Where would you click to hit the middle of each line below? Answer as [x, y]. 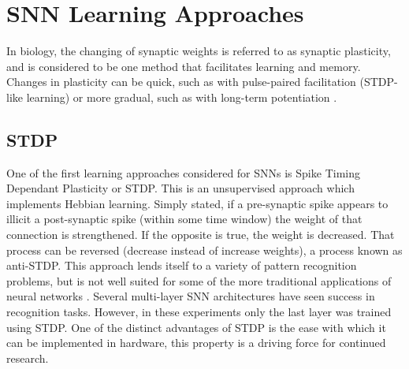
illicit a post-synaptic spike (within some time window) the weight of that [184, 219]
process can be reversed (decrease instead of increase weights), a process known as [204, 250]
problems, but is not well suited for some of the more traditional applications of [199, 280]
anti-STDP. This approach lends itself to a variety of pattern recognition [182, 265]
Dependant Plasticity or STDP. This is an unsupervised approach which [180, 188]
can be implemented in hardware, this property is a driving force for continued [196, 343]
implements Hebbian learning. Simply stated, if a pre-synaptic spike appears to [197, 203]
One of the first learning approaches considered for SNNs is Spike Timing [183, 172]
